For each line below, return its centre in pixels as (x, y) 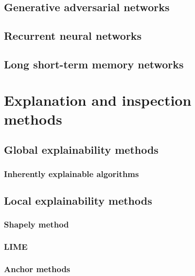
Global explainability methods (81, 150)
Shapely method (36, 224)
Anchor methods (37, 268)
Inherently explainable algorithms (71, 173)
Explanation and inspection (98, 100)
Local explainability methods (78, 200)
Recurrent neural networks (73, 36)
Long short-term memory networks (94, 64)
